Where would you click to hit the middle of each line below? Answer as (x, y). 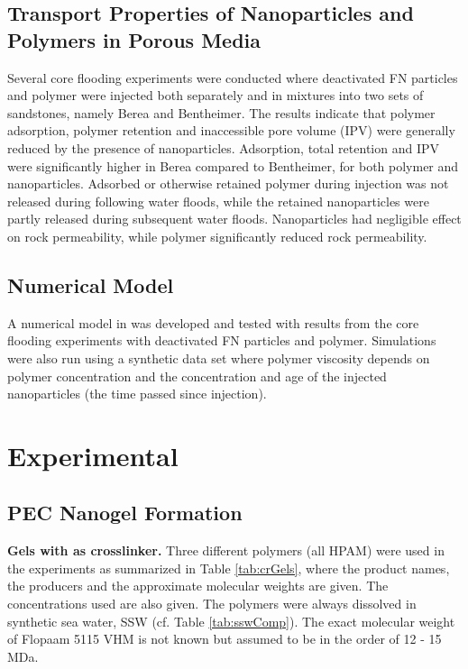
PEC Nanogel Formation (125, 513)
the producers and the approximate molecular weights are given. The (198, 586)
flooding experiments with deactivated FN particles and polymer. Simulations (222, 340)
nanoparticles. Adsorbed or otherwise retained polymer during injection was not (228, 183)
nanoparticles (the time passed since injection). (137, 394)
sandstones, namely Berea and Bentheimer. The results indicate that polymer (221, 112)
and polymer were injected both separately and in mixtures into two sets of (216, 95)
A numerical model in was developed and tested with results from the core (213, 322)
